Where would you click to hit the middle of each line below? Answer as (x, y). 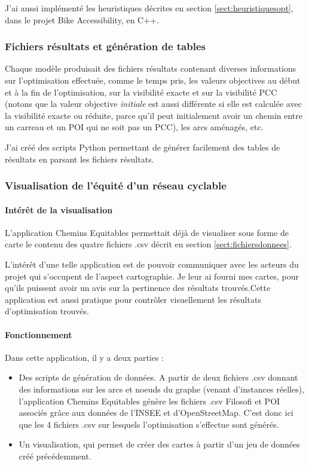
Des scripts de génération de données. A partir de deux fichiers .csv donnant (158, 377)
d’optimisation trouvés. (47, 311)
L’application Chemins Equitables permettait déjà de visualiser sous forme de (147, 232)
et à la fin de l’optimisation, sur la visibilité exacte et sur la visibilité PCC (141, 92)
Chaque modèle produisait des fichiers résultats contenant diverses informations (151, 68)
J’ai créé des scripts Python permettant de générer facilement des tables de (143, 147)
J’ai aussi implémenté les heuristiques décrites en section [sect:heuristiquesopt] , (149, 8)
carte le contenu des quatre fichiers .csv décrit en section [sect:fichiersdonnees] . (148, 244)
